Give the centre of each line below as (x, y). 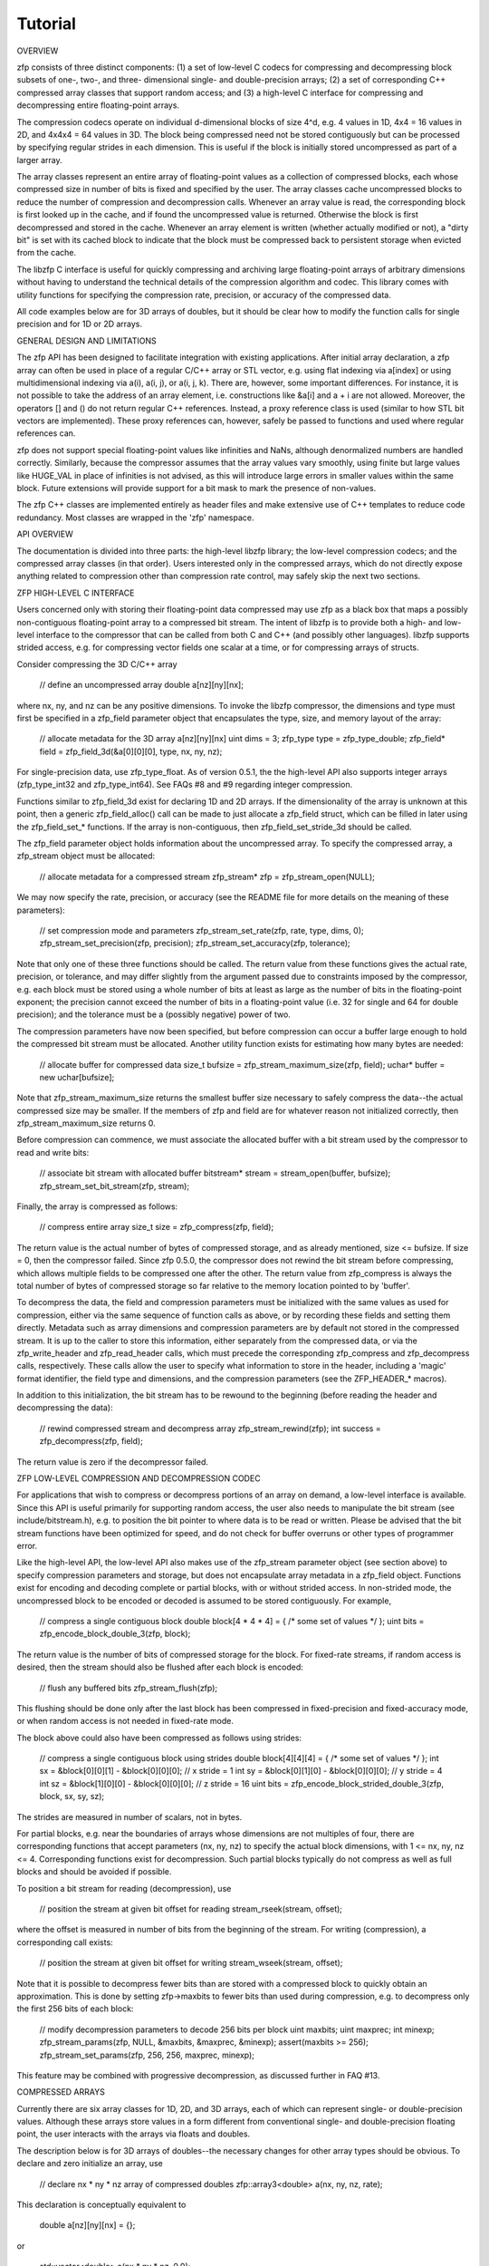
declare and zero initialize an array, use (90, 2164)
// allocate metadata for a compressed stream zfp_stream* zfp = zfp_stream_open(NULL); (207, 876)
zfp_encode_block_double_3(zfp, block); (115, 1634)
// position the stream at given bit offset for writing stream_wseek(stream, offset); (191, 1963)
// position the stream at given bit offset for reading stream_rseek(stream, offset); (191, 1909)
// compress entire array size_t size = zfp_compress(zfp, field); (157, 1227)
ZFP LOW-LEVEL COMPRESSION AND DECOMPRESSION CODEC (139, 1478)
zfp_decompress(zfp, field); (91, 1441)
